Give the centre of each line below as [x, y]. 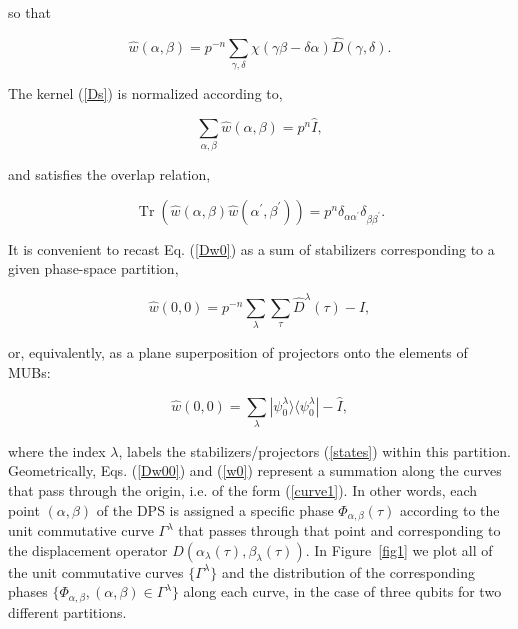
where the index [57, 450]
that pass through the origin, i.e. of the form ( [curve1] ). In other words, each [243, 490]
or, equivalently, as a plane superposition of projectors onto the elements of [238, 352]
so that [29, 12]
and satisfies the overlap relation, [109, 174]
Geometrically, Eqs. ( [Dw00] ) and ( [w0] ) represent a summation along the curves [255, 470]
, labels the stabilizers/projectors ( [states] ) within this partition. [314, 450]
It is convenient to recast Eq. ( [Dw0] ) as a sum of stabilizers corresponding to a [251, 248]
